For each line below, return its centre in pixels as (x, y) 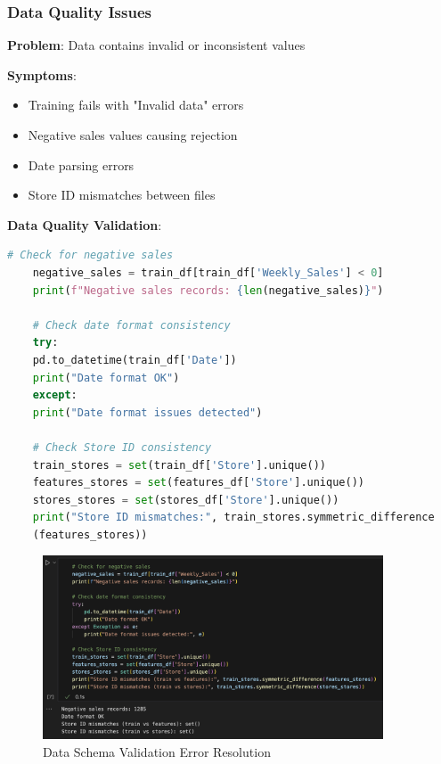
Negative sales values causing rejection (133, 135)
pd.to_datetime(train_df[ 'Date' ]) (135, 360)
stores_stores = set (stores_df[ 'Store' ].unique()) (186, 500)
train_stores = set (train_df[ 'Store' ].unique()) (179, 465)
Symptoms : (42, 74)
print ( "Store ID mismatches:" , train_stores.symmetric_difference (233, 518)
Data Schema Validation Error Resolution (157, 751)
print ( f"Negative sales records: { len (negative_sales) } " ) (208, 290)
